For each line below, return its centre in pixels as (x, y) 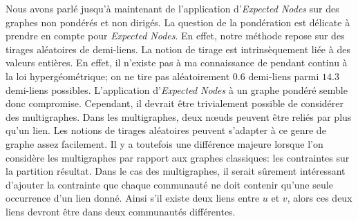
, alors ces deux (320, 198)
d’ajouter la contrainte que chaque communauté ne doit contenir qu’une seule (169, 184)
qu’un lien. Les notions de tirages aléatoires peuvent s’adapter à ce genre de (166, 130)
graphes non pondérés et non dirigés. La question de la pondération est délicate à (178, 22)
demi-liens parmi (284, 76)
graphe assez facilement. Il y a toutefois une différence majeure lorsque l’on (164, 143)
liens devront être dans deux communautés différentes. (121, 211)
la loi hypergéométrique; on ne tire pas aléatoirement (118, 76)
